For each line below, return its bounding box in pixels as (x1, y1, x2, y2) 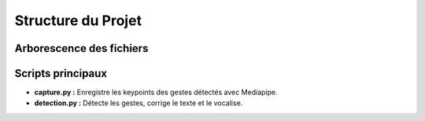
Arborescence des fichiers (14, 42, 149, 55)
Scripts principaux (14, 67, 108, 80)
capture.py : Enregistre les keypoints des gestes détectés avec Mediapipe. (34, 87, 278, 97)
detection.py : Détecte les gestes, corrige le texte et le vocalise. (34, 98, 243, 108)
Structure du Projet (14, 12, 142, 29)
